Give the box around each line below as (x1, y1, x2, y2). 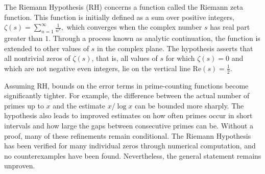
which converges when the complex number (66, 21, 202, 32)
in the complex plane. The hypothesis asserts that (97, 42, 253, 53)
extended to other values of (4, 42, 89, 53)
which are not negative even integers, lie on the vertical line (4, 62, 190, 73)
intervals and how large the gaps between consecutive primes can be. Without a (4, 120, 254, 130)
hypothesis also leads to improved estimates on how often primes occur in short (4, 110, 253, 121)
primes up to (4, 100, 44, 111)
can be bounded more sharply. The (134, 100, 244, 111)
